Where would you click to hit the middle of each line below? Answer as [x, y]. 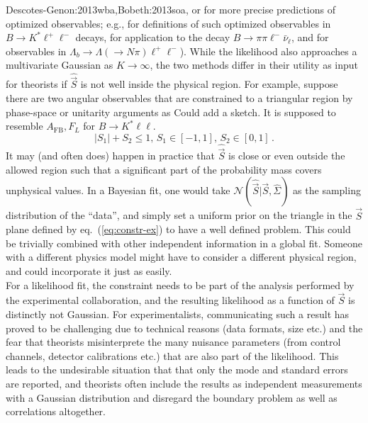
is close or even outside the [287, 156]
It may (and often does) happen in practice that [110, 156]
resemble [24, 126]
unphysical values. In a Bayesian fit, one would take [118, 190]
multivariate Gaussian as [60, 65]
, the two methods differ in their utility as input [254, 65]
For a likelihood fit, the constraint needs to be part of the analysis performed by [180, 284]
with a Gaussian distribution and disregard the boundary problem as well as [172, 397]
